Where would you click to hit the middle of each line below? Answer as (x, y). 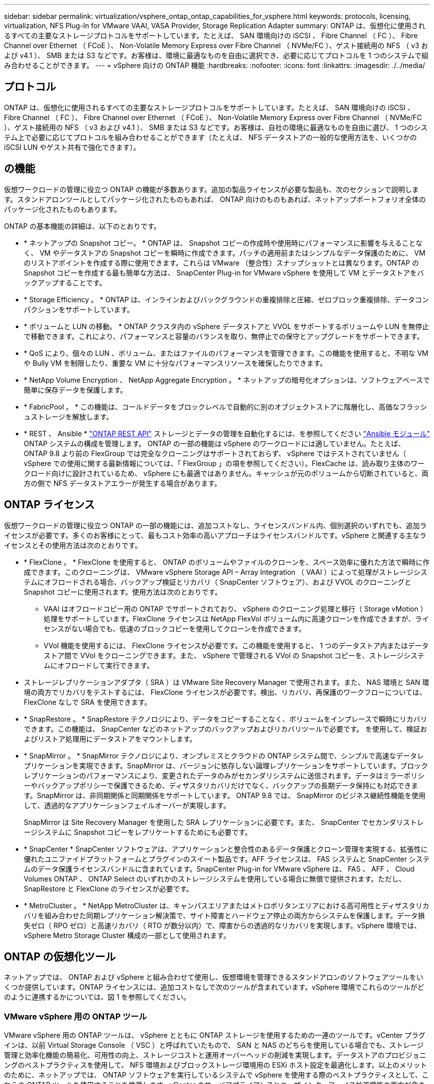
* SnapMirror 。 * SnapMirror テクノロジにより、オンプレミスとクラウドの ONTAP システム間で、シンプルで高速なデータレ (224, 755)
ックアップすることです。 (65, 282)
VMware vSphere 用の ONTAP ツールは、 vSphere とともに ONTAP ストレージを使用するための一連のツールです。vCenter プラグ (215, 1035)
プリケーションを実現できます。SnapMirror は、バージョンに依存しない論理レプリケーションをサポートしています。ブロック (226, 765)
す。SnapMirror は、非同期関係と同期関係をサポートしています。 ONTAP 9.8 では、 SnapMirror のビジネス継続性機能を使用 (225, 795)
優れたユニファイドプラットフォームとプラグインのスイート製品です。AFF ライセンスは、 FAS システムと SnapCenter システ (227, 859)
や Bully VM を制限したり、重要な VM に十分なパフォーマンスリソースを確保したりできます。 (175, 363)
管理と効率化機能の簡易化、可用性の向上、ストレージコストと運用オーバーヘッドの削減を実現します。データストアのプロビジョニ (215, 1055)
